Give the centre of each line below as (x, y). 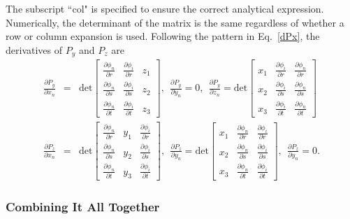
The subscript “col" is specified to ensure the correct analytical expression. (165, 8)
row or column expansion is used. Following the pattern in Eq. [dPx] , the (163, 36)
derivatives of (34, 49)
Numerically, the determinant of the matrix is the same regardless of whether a (175, 22)
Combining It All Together (83, 207)
